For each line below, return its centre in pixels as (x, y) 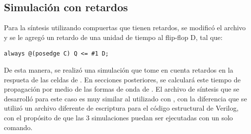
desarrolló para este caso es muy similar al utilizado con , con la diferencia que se (125, 98)
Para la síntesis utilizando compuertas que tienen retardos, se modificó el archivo (125, 28)
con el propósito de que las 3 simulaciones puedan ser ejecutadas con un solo (118, 117)
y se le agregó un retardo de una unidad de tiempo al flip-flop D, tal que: (113, 37)
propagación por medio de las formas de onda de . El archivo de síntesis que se (122, 89)
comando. (18, 127)
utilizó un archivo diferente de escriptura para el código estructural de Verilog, (121, 108)
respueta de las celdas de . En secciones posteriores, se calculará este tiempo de (122, 79)
